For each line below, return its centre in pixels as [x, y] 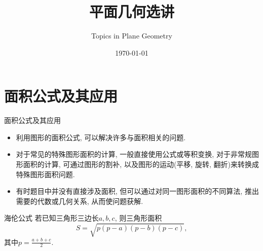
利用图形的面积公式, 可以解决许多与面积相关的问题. [101, 137]
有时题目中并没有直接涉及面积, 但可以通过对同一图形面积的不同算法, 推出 [137, 191]
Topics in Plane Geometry [132, 36]
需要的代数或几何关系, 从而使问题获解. [80, 201]
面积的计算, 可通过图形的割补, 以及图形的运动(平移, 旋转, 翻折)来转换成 [141, 164]
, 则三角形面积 [138, 218]
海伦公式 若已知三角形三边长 [51, 218]
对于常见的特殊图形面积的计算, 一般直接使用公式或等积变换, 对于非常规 [134, 154]
